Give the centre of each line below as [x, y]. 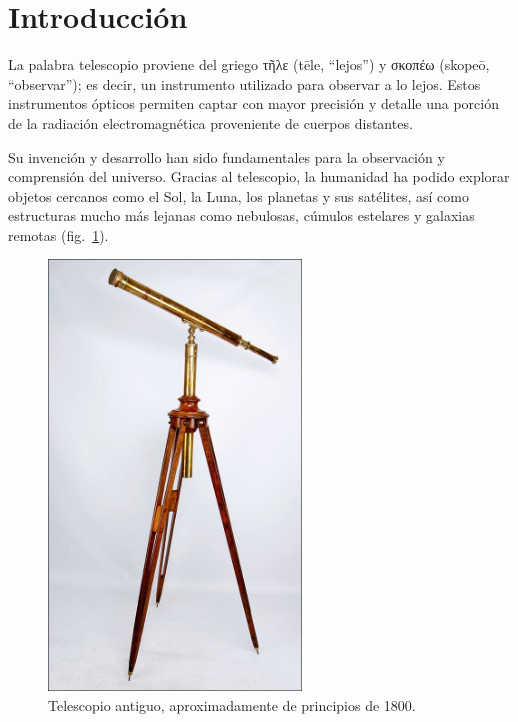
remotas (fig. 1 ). [58, 234]
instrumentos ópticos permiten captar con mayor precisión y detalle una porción [253, 103]
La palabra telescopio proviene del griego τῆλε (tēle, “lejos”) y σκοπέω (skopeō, [249, 64]
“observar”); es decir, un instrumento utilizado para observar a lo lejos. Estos [244, 83]
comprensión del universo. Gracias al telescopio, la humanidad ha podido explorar [259, 176]
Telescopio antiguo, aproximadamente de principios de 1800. [232, 704]
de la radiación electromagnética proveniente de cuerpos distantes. [210, 122]
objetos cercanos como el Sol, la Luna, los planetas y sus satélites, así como [238, 195]
